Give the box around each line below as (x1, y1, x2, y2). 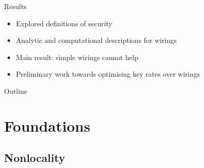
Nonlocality (4, 150, 65, 165)
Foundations (4, 115, 91, 136)
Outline (4, 85, 27, 96)
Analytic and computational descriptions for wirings (16, 35, 177, 45)
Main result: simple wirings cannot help (16, 51, 139, 62)
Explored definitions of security (16, 18, 112, 28)
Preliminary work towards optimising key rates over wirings (16, 69, 200, 79)
